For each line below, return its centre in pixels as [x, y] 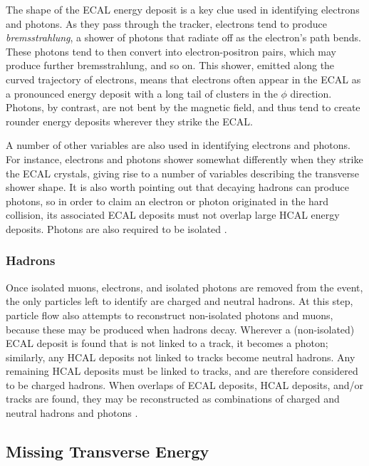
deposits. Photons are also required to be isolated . [116, 228]
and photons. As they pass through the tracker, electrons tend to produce [166, 23]
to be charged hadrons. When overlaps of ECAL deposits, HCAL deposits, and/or [185, 384]
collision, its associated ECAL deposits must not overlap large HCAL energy [173, 215]
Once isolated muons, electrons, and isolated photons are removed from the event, [184, 287]
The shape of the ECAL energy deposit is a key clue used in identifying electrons [183, 9]
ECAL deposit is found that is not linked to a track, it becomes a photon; [167, 343]
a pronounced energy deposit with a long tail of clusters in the [142, 93]
